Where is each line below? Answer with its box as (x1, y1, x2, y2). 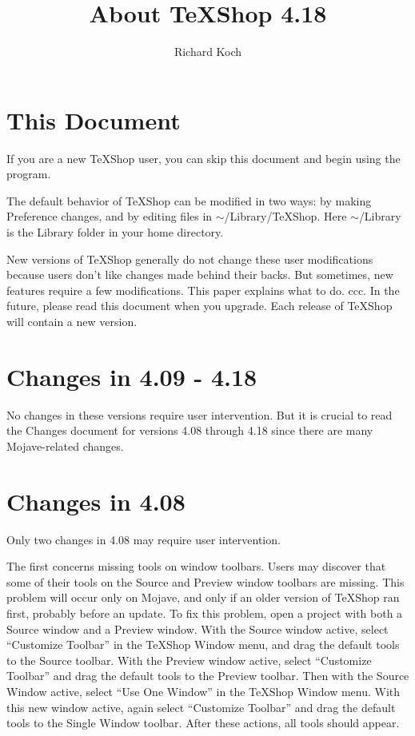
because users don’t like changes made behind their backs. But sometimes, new (6, 266, 393, 283)
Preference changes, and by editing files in (6, 208, 213, 225)
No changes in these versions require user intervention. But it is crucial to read (6, 406, 393, 423)
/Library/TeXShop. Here (224, 208, 347, 225)
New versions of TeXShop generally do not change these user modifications (6, 250, 373, 267)
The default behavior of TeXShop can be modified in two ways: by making (6, 192, 372, 209)
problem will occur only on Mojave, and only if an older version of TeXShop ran (6, 589, 400, 606)
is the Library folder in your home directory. (6, 224, 224, 241)
